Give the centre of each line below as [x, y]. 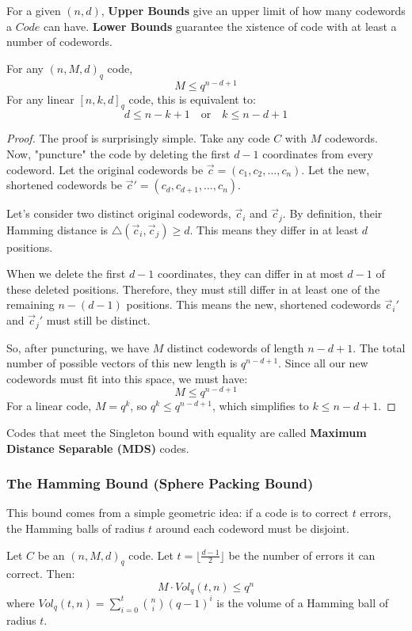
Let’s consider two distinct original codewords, [119, 213]
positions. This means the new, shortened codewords [254, 304]
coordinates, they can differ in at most [250, 274]
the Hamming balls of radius [76, 528]
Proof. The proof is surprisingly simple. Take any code [138, 138]
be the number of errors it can [302, 555]
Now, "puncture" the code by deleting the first [118, 154]
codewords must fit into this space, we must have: [127, 378]
